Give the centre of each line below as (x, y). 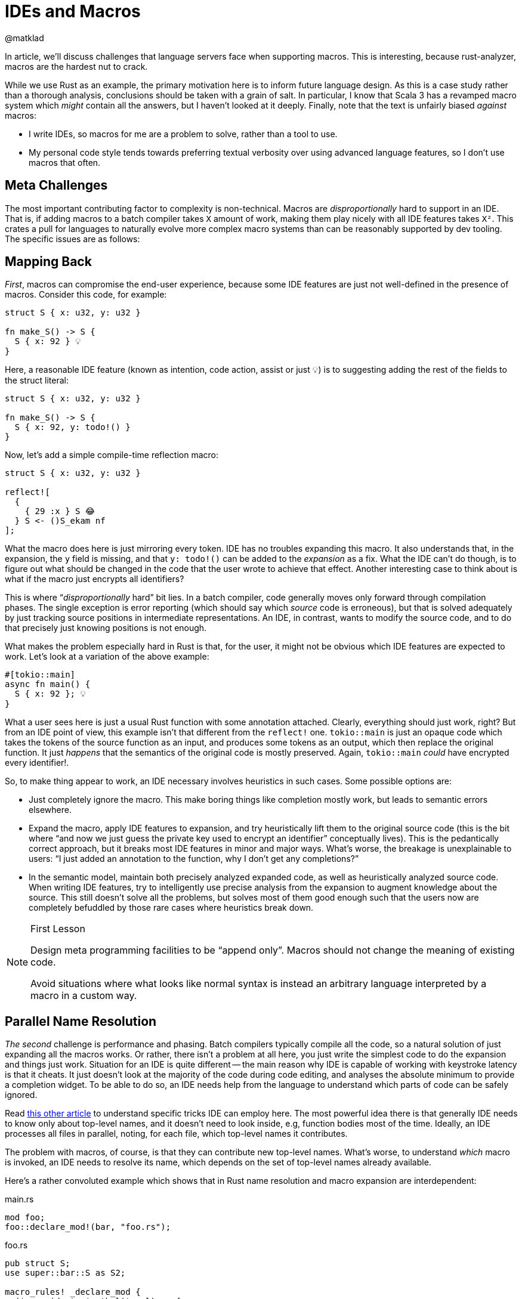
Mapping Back (48, 262)
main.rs (19, 1199)
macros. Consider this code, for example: (86, 295)
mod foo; (25, 1218)
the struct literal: (37, 381)
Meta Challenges (56, 185)
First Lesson (58, 929)
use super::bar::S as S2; (65, 1273)
